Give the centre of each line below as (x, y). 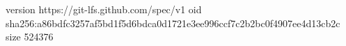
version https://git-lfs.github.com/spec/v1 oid (104, 9)
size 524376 (30, 37)
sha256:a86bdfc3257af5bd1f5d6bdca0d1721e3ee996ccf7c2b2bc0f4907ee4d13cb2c (173, 23)
